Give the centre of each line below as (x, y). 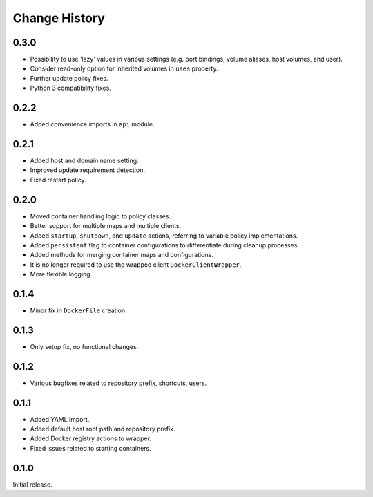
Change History (59, 18)
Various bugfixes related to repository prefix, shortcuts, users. (118, 383)
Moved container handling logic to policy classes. (101, 216)
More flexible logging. (61, 274)
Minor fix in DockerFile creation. (78, 310)
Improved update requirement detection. (87, 170)
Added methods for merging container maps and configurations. (122, 255)
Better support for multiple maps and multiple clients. (106, 226)
